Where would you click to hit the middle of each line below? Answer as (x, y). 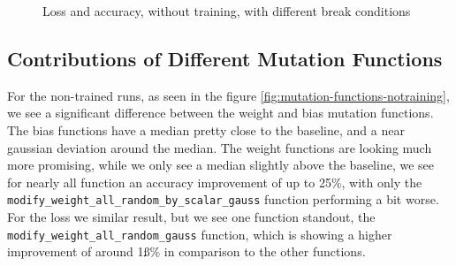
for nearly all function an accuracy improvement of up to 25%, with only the (215, 182)
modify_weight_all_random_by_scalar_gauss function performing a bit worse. (223, 199)
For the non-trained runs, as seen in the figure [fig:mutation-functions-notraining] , (228, 95)
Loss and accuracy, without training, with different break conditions (227, 11)
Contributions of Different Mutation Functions (225, 58)
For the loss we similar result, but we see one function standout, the (191, 217)
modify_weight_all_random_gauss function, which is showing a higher (200, 234)
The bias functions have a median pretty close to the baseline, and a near (206, 129)
